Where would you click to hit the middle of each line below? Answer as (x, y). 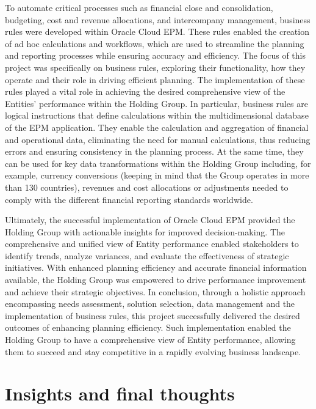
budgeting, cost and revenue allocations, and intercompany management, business (158, 19)
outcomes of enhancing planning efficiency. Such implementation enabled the (148, 327)
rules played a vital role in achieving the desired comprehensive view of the (145, 91)
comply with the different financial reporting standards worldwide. (129, 199)
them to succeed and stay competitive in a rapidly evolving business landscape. (153, 351)
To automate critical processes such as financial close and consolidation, (139, 7)
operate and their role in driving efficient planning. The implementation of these (155, 79)
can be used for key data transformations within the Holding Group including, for (158, 163)
